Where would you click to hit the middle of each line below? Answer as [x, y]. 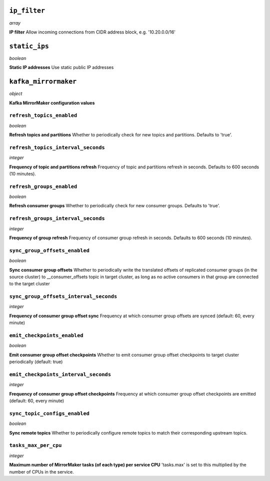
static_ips [29, 46]
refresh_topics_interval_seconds [57, 147]
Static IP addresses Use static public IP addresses [61, 67]
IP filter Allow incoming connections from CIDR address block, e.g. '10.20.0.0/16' [92, 32]
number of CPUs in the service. [42, 472]
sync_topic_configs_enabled [49, 413]
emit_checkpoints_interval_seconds [60, 374]
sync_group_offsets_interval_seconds [63, 296]
